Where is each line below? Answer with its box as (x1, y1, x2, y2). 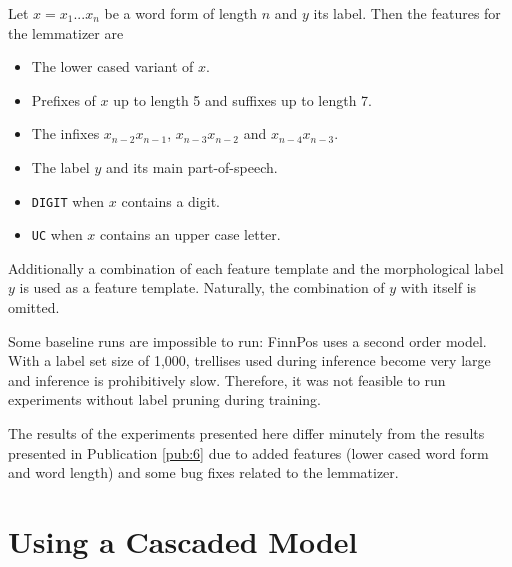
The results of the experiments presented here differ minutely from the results (8, 423, 485, 444)
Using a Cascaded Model (8, 521, 358, 561)
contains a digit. (121, 190, 220, 211)
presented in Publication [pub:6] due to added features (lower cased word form (8, 442, 489, 463)
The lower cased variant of (31, 56, 194, 77)
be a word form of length (104, 3, 258, 23)
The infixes (31, 123, 100, 144)
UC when (31, 224, 83, 245)
